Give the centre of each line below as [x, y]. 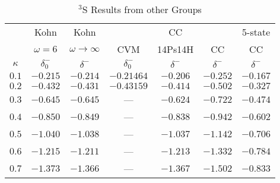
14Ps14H [176, 49]
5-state [256, 32]
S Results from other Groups [142, 9]
